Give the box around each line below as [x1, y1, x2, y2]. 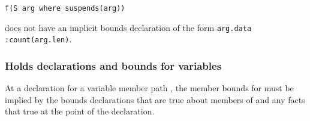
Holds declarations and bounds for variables [5, 58, 222, 73]
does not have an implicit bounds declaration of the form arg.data [5, 21, 252, 33]
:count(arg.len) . [5, 33, 72, 45]
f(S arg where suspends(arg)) [5, 4, 125, 13]
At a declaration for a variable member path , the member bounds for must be [5, 82, 294, 94]
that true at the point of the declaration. [5, 105, 155, 117]
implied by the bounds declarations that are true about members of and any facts [5, 93, 305, 106]
